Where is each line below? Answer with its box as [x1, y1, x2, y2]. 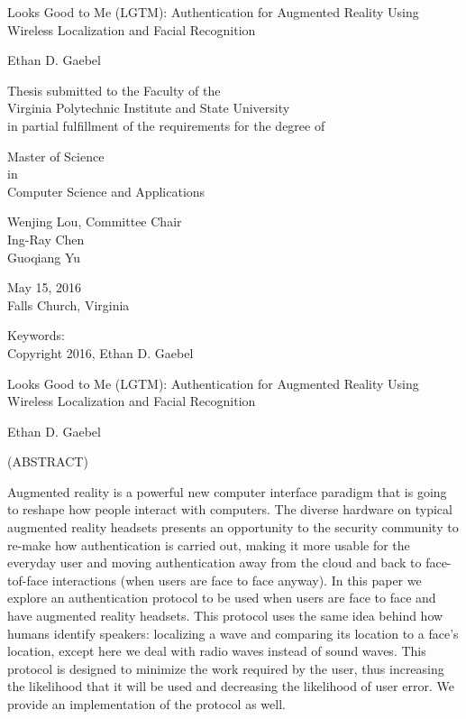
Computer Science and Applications [7, 181, 206, 200]
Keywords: [7, 326, 65, 345]
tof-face [7, 570, 49, 589]
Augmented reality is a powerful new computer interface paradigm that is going [7, 482, 447, 501]
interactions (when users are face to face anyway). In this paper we [51, 570, 422, 589]
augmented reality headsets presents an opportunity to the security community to [7, 518, 459, 537]
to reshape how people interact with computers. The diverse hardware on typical [7, 500, 452, 519]
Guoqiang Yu [7, 247, 81, 266]
